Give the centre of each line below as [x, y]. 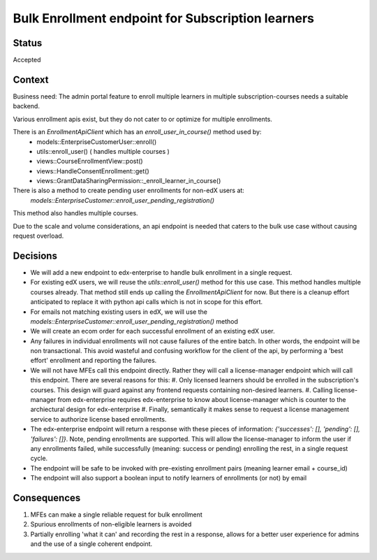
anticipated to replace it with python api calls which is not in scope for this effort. [147, 302]
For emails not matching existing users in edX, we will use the [119, 312]
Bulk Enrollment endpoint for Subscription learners [163, 18]
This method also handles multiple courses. [76, 213]
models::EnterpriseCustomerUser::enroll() [97, 142]
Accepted [27, 60]
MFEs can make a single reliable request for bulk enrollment [116, 515]
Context [31, 79]
